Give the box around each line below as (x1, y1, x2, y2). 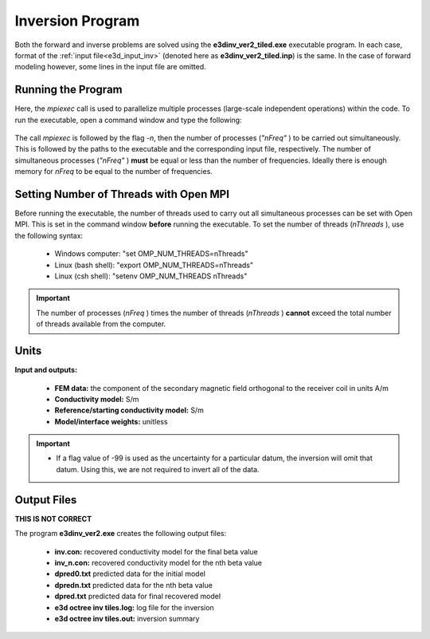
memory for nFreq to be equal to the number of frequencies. (14, 167, 213, 176)
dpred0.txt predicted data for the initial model (54, 569, 206, 578)
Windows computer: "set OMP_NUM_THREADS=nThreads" (54, 249, 248, 258)
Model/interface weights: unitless (54, 416, 168, 426)
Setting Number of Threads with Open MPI (14, 187, 230, 201)
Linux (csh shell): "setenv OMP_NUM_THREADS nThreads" (54, 271, 248, 281)
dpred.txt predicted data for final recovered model (54, 591, 221, 602)
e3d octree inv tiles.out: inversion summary (54, 613, 200, 623)
